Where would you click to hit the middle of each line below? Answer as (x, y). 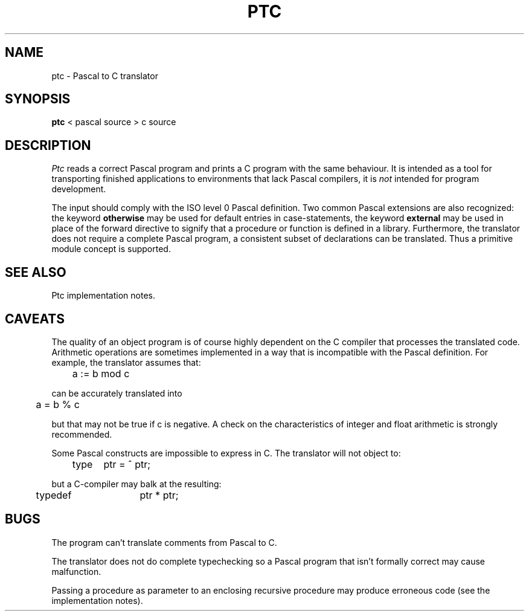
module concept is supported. (111, 249)
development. (79, 189)
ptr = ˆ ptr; (127, 464)
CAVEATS (35, 319)
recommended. (82, 434)
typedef (54, 495)
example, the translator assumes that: (126, 362)
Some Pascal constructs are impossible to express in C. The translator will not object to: (226, 453)
